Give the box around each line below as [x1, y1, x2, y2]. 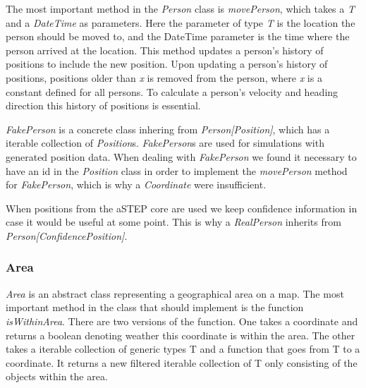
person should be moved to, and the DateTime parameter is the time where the [6, 29, 350, 44]
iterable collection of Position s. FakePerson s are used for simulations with [6, 135, 324, 150]
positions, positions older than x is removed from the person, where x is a [6, 70, 322, 85]
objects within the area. [6, 369, 108, 384]
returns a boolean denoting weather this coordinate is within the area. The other [6, 327, 355, 342]
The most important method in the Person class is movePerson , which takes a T [6, 1, 355, 16]
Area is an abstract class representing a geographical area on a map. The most [6, 286, 344, 301]
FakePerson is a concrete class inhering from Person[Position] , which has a [6, 121, 330, 136]
